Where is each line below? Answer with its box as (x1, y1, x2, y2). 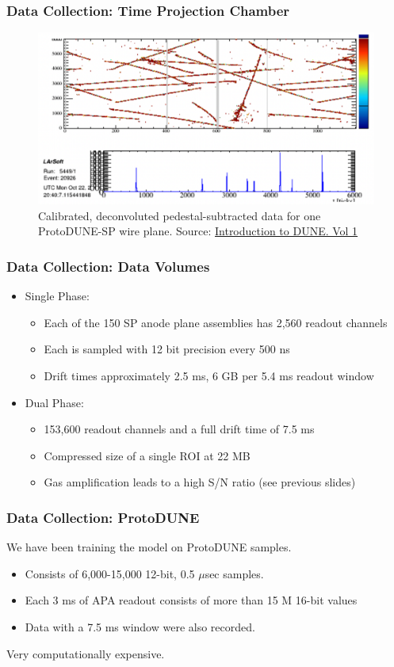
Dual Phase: (25, 394, 84, 410)
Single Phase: (25, 288, 90, 304)
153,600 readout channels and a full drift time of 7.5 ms (44, 421, 315, 437)
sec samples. (205, 565, 264, 581)
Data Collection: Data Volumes (6, 256, 210, 276)
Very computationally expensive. (6, 645, 165, 661)
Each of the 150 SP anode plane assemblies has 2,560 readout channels (44, 314, 388, 330)
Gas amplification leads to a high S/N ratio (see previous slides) (44, 474, 356, 490)
